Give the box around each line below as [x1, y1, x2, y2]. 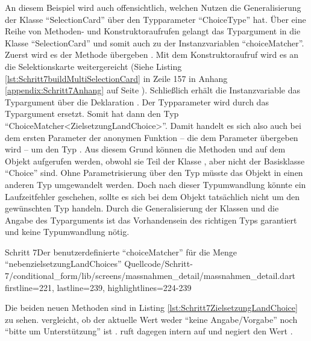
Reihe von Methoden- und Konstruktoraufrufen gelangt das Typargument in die [5, 25, 301, 37]
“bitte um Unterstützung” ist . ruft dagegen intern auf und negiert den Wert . [5, 325, 293, 337]
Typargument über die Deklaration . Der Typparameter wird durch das [5, 95, 269, 108]
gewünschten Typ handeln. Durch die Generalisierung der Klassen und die [5, 202, 279, 214]
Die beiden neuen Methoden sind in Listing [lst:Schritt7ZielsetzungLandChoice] [5, 301, 298, 314]
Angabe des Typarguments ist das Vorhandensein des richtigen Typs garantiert [5, 213, 297, 226]
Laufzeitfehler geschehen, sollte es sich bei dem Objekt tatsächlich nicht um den [5, 190, 300, 202]
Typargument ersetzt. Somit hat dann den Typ [5, 107, 179, 120]
